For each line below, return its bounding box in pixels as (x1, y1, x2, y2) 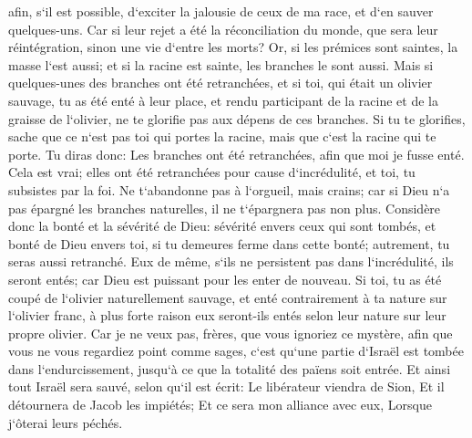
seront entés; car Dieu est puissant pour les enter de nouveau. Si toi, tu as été (8, 269, 442, 288)
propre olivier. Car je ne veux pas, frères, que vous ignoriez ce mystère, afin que (8, 323, 453, 342)
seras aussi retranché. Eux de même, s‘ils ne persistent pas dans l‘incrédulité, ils (8, 252, 454, 271)
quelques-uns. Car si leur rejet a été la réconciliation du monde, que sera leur (8, 19, 438, 38)
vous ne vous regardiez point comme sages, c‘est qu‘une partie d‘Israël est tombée (8, 341, 464, 360)
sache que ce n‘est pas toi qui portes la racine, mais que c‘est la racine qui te (8, 127, 436, 146)
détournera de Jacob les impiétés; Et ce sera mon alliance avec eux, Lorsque (8, 395, 432, 414)
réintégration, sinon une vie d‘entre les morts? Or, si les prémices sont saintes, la (8, 37, 458, 57)
